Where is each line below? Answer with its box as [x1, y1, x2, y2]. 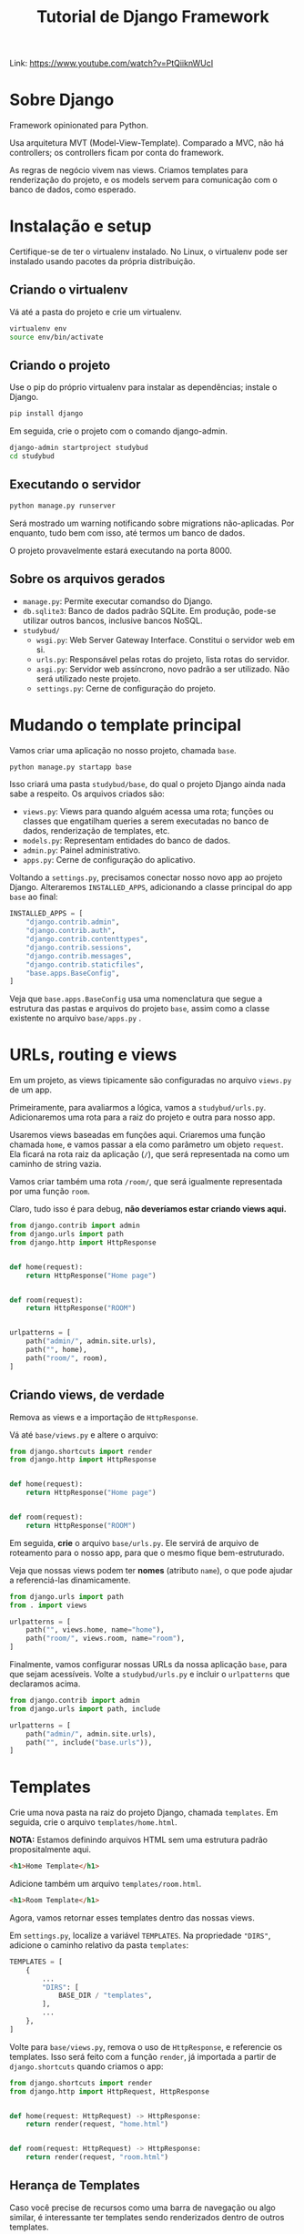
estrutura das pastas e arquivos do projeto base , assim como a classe [9, 1003, 270, 1014]
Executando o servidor [9, 477, 141, 493]
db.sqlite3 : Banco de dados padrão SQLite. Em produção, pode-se [22, 605, 277, 616]
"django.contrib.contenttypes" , [25, 935, 148, 944]
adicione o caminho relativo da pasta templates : [9, 1939, 189, 1951]
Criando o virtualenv [9, 282, 128, 298]
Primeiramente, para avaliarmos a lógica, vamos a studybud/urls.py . [9, 1102, 267, 1113]
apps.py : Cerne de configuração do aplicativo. [22, 855, 196, 866]
